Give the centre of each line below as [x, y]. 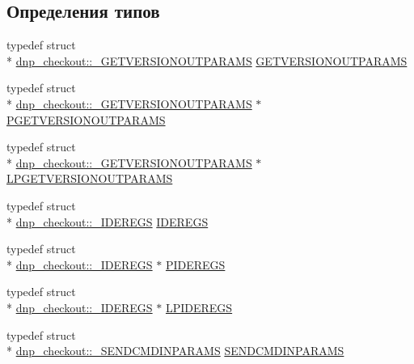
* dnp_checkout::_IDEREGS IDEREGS [108, 221]
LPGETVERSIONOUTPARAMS [90, 178]
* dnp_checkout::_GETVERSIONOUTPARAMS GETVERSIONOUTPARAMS [207, 60]
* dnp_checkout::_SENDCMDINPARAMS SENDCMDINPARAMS [175, 351]
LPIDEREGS [199, 307]
